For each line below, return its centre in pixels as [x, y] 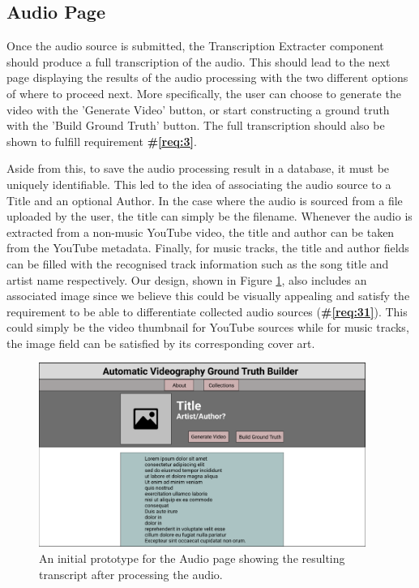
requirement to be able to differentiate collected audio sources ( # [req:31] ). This [207, 311]
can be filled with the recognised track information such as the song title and [198, 263]
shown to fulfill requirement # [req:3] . [102, 141]
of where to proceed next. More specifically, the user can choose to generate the [204, 93]
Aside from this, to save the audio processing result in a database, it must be [198, 168]
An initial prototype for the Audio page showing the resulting [192, 558]
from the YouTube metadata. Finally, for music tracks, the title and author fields [208, 248]
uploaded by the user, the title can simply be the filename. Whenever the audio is [209, 216]
